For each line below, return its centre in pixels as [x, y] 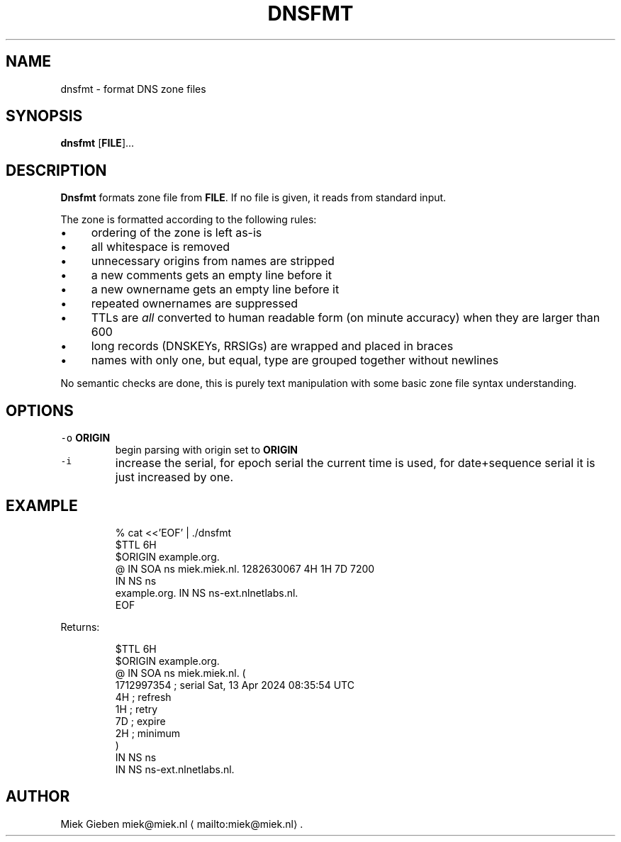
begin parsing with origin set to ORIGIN [207, 450]
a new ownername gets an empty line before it [215, 290]
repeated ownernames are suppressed [195, 304]
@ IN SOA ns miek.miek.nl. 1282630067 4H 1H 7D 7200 [245, 568]
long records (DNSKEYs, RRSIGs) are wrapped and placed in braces [272, 346]
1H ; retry [136, 709]
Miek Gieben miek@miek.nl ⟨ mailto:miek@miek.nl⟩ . [182, 824]
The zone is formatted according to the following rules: [189, 220]
